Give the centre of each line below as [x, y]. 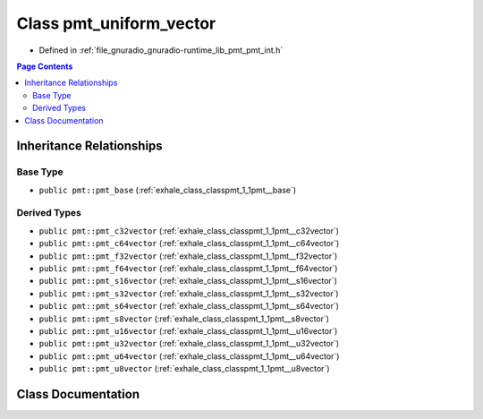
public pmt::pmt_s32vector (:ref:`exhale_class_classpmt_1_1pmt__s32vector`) [189, 293]
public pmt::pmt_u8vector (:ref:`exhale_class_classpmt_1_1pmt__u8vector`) [184, 369]
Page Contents [45, 66]
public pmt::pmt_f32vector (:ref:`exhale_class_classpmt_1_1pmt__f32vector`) [188, 256]
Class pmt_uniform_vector [116, 23]
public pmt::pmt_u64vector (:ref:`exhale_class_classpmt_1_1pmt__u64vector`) [189, 356]
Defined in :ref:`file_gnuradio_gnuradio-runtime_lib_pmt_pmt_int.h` [161, 50]
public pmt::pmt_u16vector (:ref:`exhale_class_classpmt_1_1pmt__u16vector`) [188, 330]
